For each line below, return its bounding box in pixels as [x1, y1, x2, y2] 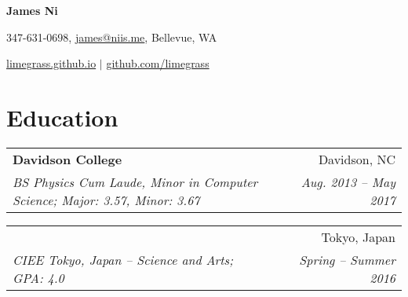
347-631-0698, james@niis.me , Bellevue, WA [6, 28, 217, 45]
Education [6, 101, 118, 133]
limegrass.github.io [6, 55, 97, 71]
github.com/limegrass [106, 55, 209, 71]
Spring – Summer [299, 250, 395, 269]
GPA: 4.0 [13, 268, 64, 287]
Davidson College [13, 149, 122, 168]
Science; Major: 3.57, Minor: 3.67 [13, 190, 200, 209]
